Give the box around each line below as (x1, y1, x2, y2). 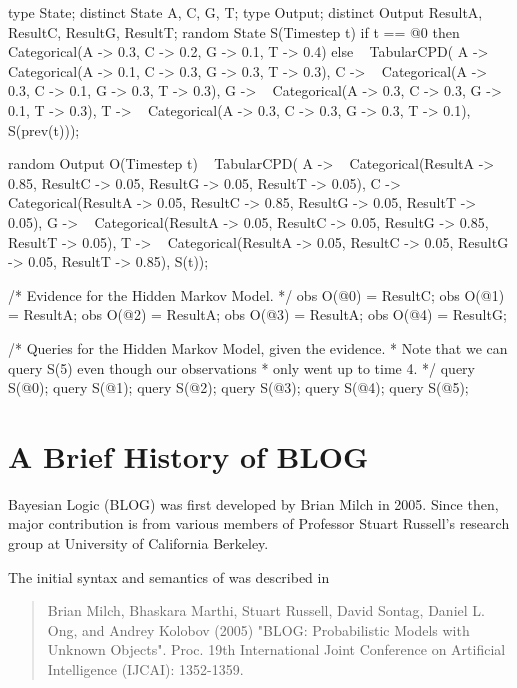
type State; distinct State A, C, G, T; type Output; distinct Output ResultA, (8, 2, 483, 22)
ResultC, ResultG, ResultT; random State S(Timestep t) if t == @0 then (8, 21, 460, 42)
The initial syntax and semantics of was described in (8, 566, 330, 587)
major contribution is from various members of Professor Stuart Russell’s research (8, 513, 510, 534)
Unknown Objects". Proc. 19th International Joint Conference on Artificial (47, 639, 506, 660)
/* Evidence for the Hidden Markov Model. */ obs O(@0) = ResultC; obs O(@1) (8, 284, 505, 305)
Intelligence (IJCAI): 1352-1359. (47, 658, 244, 679)
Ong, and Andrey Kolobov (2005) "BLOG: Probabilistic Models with (47, 619, 470, 640)
